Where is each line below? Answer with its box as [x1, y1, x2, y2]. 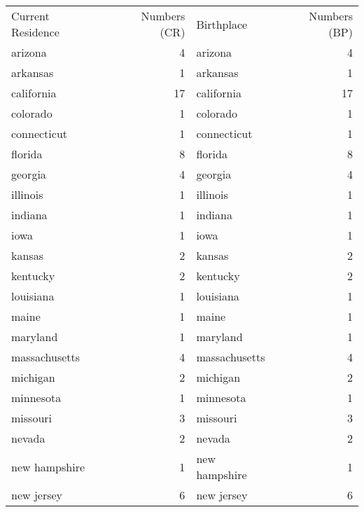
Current [11, 8, 50, 24]
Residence [11, 24, 59, 40]
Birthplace [196, 15, 248, 32]
